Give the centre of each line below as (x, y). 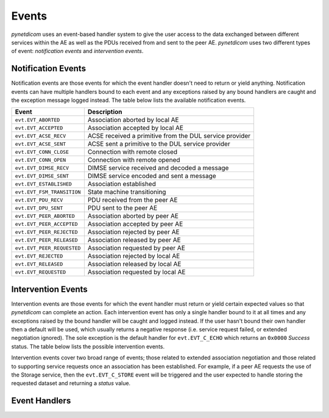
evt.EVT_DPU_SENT (39, 208)
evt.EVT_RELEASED (39, 264)
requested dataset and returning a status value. (71, 383)
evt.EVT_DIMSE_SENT (42, 176)
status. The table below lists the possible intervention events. (88, 346)
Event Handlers (41, 401)
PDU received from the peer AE (133, 200)
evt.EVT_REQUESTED (41, 272)
